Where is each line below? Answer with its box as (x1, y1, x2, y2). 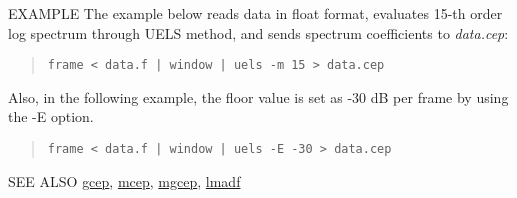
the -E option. (8, 106, 94, 127)
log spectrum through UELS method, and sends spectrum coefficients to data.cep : (8, 22, 509, 43)
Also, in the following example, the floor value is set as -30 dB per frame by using (8, 86, 509, 107)
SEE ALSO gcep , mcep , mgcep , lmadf (8, 170, 241, 191)
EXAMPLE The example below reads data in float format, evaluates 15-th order (8, 3, 503, 23)
